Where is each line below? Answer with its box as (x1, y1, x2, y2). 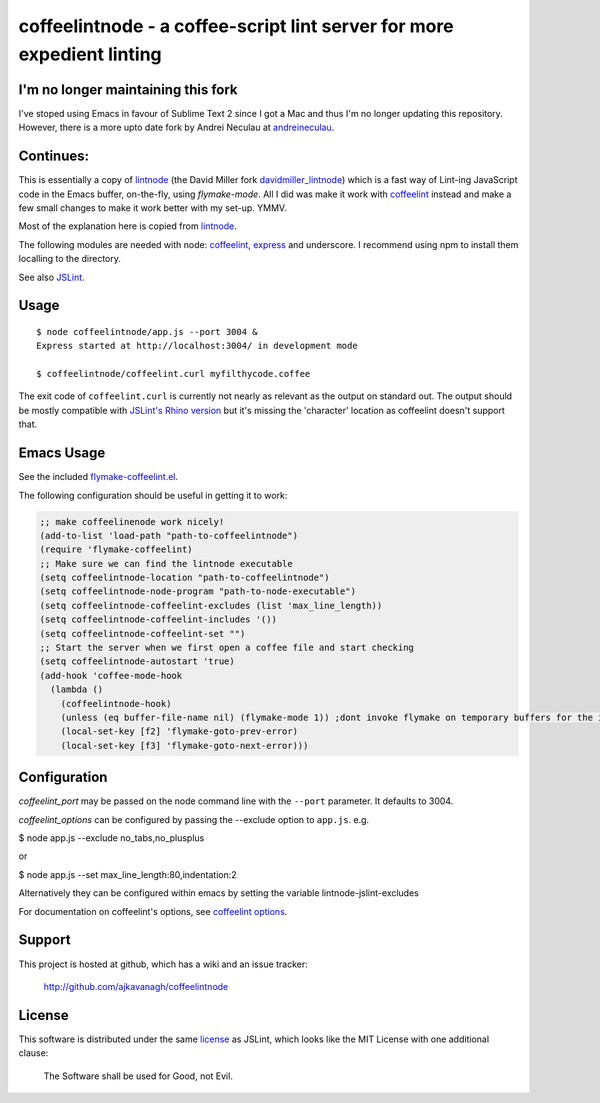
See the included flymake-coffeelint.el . (18, 471, 179, 483)
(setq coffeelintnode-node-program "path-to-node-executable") (39, 586, 357, 597)
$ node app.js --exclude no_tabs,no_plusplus (18, 832, 205, 844)
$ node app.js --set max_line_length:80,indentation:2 (18, 868, 237, 880)
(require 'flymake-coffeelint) (39, 544, 194, 555)
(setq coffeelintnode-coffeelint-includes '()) (39, 614, 277, 625)
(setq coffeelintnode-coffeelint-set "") (39, 628, 246, 639)
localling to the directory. (18, 253, 122, 265)
